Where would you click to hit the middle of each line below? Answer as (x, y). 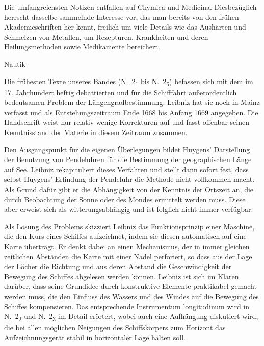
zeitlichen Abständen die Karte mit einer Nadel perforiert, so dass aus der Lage (128, 256)
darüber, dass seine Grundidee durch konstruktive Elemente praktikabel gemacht (130, 286)
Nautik (15, 63)
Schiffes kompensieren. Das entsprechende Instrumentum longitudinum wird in (127, 306)
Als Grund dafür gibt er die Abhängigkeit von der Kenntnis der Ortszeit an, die (129, 189)
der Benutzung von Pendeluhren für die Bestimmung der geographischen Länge (128, 159)
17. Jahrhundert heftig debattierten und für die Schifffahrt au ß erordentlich (121, 92)
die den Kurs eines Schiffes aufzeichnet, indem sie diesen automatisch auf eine (125, 236)
